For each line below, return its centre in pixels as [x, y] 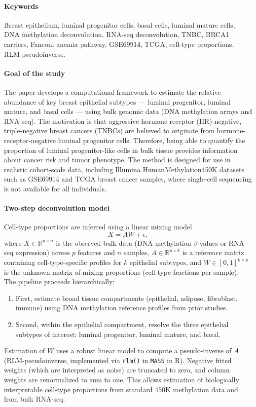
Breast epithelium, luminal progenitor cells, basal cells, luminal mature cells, [120, 24]
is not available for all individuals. [55, 188]
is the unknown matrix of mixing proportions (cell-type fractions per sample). [122, 272]
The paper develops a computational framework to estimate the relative [112, 92]
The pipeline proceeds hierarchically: [59, 281]
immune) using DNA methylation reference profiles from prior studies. [122, 308]
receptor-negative [30, 140]
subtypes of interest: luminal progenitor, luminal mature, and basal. [118, 334]
